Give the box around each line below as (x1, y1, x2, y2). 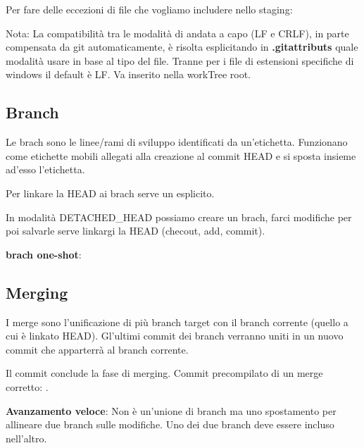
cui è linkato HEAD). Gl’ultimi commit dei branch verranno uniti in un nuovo (6, 328, 344, 343)
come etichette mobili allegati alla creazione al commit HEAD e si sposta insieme (6, 148, 356, 163)
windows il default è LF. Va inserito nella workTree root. (6, 67, 251, 82)
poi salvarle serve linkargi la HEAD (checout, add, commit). (6, 223, 265, 238)
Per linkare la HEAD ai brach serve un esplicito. (6, 185, 215, 200)
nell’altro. (6, 430, 47, 445)
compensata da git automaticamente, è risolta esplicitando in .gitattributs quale (6, 39, 358, 54)
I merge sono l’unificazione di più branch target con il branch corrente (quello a (6, 314, 349, 329)
